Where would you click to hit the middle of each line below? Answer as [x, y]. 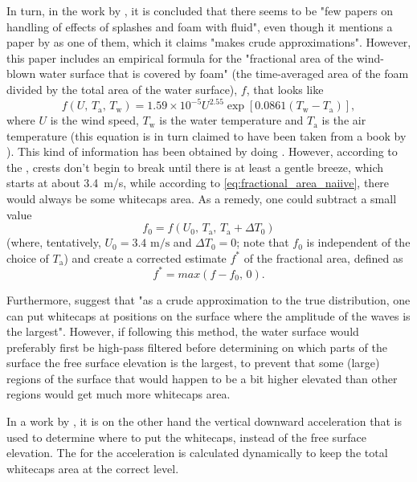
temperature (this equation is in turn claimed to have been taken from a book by [206, 135]
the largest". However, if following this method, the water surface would [183, 331]
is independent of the [358, 242]
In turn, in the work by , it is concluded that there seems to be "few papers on [200, 10]
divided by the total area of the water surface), [122, 89]
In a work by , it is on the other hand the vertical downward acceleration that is [204, 421]
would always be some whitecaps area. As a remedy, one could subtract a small [202, 199]
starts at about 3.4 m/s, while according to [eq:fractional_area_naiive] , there [198, 183]
